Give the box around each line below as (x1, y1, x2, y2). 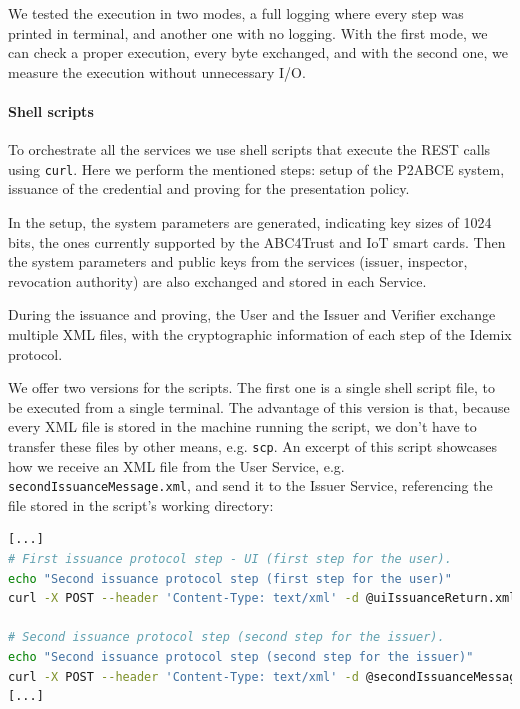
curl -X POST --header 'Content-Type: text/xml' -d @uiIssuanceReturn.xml (8, 591, 517, 606)
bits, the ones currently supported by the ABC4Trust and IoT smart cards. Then (8, 231, 506, 252)
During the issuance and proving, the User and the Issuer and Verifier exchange (8, 304, 496, 325)
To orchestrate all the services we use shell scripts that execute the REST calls (8, 139, 491, 160)
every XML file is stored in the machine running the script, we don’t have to (8, 416, 477, 437)
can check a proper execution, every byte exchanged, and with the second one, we (8, 42, 508, 63)
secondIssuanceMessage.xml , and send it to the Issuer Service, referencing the (8, 475, 493, 496)
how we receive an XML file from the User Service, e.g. (8, 455, 345, 476)
